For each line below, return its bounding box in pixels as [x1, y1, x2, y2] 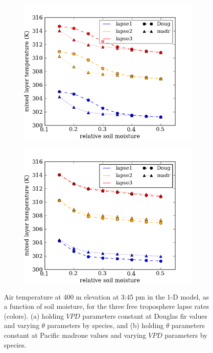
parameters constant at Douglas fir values [82, 310, 207, 321]
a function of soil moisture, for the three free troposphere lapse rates [4, 301, 209, 311]
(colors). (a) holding [4, 310, 64, 321]
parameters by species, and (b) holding [47, 320, 164, 330]
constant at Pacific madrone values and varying [4, 329, 146, 340]
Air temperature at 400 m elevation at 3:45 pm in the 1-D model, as [4, 291, 209, 302]
